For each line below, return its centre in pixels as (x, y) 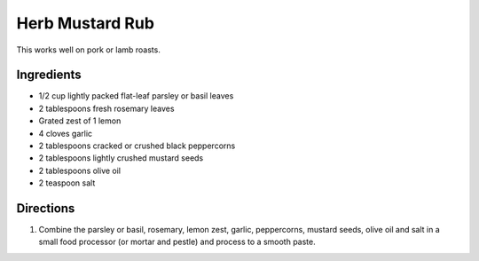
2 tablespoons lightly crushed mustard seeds (121, 158)
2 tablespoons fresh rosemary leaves (106, 108)
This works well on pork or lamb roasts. (89, 50)
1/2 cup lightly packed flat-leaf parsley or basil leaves (136, 96)
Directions (46, 208)
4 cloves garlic (66, 133)
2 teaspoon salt (67, 183)
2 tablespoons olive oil (80, 170)
